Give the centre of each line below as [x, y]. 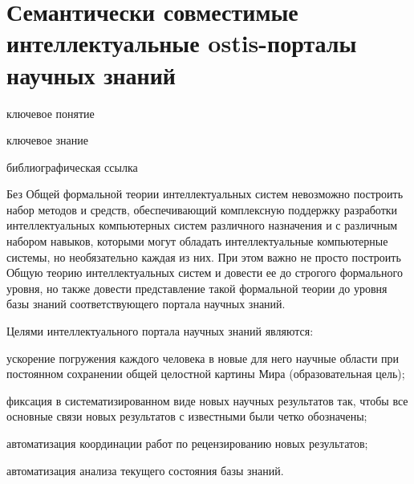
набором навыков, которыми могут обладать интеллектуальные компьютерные [197, 241]
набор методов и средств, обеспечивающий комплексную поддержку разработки [202, 209]
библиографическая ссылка [72, 167]
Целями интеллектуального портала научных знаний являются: [160, 331]
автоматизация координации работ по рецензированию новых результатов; [187, 443]
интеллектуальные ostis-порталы [182, 43]
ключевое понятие [51, 113]
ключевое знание [47, 140]
